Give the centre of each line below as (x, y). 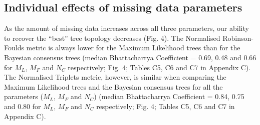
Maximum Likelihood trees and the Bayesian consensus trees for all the (113, 86)
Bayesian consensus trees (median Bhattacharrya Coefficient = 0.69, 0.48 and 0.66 (130, 57)
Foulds (14, 48)
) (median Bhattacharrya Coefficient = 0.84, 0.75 (169, 96)
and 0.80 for (23, 106)
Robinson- (238, 38)
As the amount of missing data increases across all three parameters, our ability (126, 28)
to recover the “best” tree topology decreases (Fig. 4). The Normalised (112, 38)
